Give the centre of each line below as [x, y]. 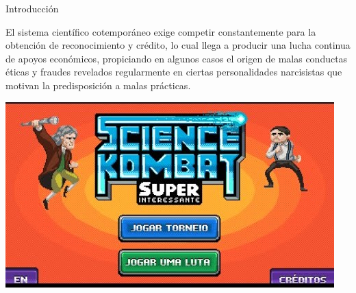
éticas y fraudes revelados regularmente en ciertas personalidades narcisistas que [174, 72]
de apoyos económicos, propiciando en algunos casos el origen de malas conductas [177, 58]
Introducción [32, 8]
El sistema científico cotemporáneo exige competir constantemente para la [161, 31]
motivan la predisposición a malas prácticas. [98, 85]
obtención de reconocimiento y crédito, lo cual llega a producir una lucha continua [178, 45]
